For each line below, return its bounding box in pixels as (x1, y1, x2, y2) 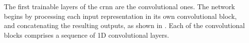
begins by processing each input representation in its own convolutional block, (4, 11, 237, 21)
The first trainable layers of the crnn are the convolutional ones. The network (4, 1, 235, 11)
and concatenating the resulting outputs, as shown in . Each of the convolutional (4, 20, 245, 30)
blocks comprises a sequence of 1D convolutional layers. (4, 29, 169, 40)
